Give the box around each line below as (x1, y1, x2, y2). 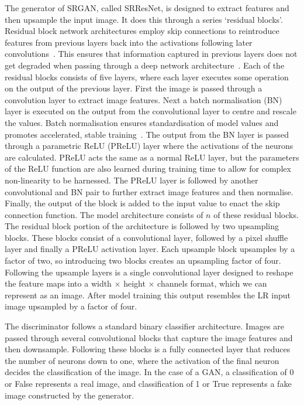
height (123, 277, 146, 290)
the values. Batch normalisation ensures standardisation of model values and (5, 116, 279, 128)
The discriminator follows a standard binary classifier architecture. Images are (5, 320, 284, 332)
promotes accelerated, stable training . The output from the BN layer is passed (5, 128, 289, 140)
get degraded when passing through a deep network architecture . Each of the (5, 59, 285, 71)
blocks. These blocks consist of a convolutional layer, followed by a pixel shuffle (5, 231, 288, 243)
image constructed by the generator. (5, 389, 134, 401)
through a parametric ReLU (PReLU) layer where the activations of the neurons (5, 139, 293, 152)
